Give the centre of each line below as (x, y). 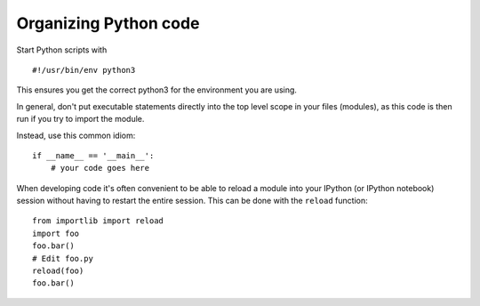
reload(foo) (58, 271)
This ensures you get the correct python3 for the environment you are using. (157, 90)
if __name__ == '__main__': (93, 155)
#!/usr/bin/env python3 (84, 70)
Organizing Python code (108, 23)
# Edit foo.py (63, 258)
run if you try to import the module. (80, 119)
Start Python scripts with (62, 50)
